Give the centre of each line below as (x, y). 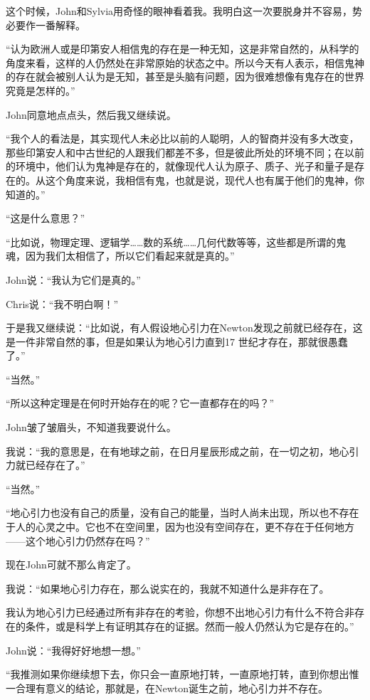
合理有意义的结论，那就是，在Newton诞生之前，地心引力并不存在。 (172, 688)
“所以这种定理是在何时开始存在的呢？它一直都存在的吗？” (140, 403)
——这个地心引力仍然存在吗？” (78, 540)
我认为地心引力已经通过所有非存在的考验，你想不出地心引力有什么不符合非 (180, 612)
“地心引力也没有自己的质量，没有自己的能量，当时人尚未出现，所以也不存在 (183, 513)
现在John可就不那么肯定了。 (71, 564)
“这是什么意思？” (46, 218)
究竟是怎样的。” (41, 90)
